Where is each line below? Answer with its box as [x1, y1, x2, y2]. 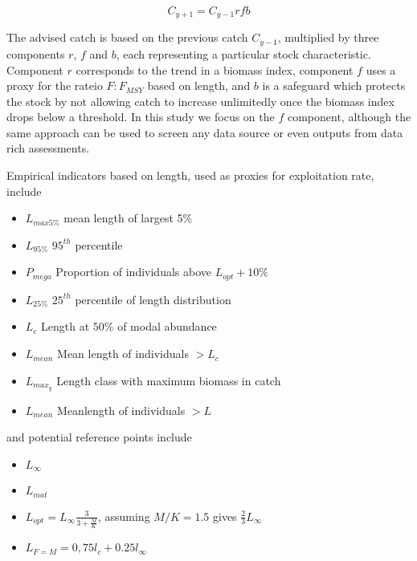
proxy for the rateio [6, 77, 103, 94]
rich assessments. [6, 140, 90, 157]
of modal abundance [117, 318, 217, 335]
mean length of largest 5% [63, 209, 193, 226]
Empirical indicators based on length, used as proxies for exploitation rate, [6, 167, 374, 184]
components [6, 45, 65, 62]
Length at [41, 318, 90, 335]
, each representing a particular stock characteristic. [116, 45, 371, 62]
